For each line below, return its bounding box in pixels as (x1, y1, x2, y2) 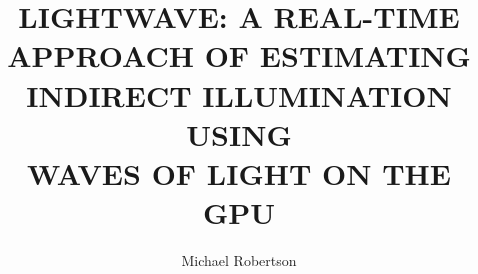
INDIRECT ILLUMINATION (26, 74, 452, 115)
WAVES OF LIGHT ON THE (27, 152, 451, 193)
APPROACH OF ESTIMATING (7, 35, 471, 76)
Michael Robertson (181, 250, 297, 271)
